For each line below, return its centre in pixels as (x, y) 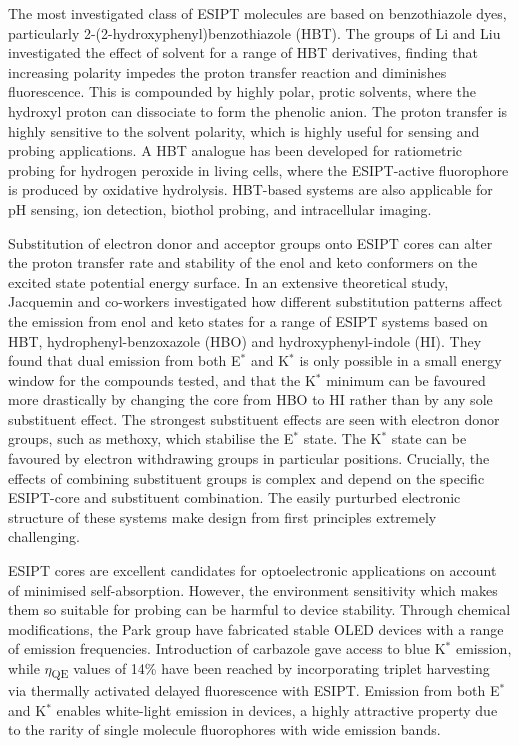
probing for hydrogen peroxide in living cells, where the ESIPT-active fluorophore (258, 169)
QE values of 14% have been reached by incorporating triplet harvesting (270, 669)
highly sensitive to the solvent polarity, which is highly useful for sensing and (244, 130)
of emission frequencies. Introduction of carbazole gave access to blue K (227, 648)
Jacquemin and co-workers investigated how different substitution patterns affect (255, 301)
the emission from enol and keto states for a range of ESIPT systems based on (248, 320)
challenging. (44, 536)
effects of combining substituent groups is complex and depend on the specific (246, 477)
